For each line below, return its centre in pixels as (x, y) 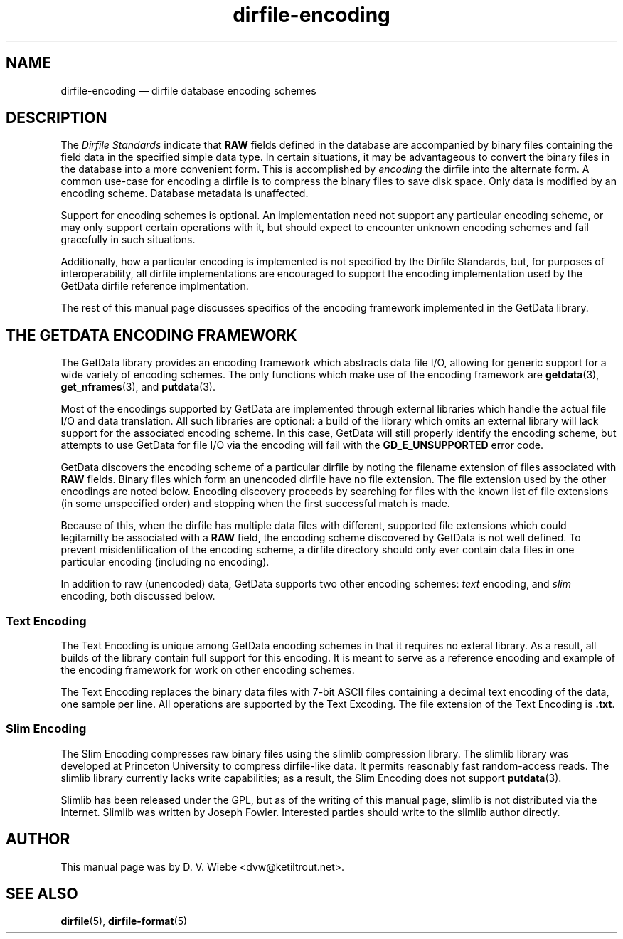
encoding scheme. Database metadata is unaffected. (185, 193)
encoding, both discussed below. (138, 596)
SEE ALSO (42, 894)
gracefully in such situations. (128, 240)
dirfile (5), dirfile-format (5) (124, 921)
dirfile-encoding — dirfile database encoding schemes (188, 90)
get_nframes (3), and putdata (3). (138, 387)
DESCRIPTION (57, 118)
